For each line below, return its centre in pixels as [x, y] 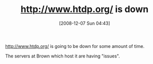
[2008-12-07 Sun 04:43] [85, 23]
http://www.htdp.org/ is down [85, 9]
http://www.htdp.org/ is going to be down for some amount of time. [75, 46]
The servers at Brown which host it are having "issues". [62, 56]
